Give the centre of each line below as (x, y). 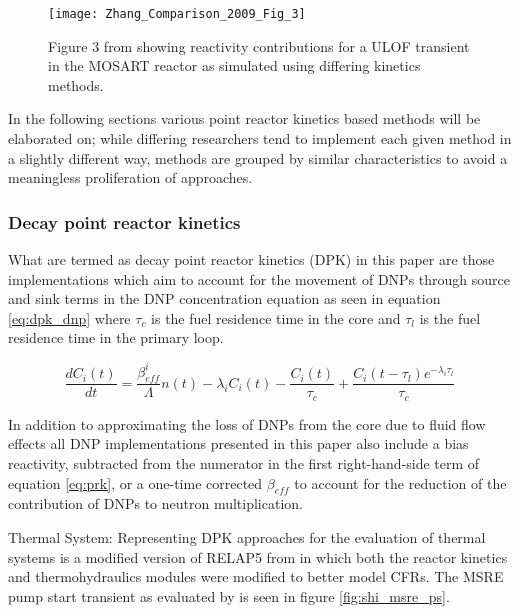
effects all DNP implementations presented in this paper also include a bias (238, 443)
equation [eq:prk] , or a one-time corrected (135, 482)
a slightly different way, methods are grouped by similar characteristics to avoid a (258, 157)
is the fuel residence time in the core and (276, 317)
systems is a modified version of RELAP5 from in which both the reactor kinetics (258, 556)
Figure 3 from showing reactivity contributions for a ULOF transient (259, 45)
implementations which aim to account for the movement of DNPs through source (259, 278)
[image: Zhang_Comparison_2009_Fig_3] (177, 14)
